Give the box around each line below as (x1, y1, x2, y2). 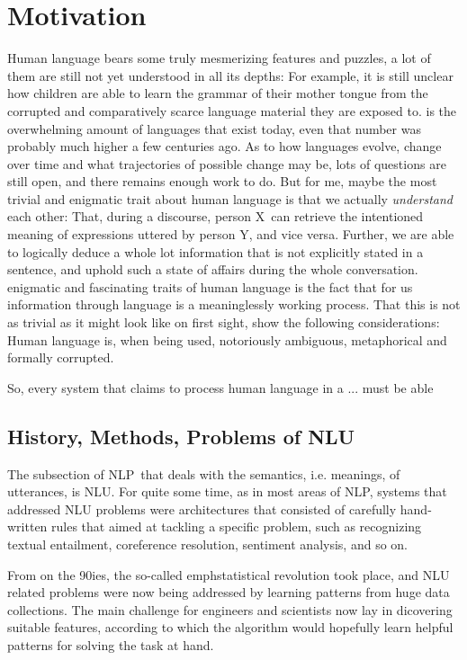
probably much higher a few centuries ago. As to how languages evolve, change (7, 137, 442, 156)
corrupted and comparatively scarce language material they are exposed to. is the (7, 101, 456, 120)
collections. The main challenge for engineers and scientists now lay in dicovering (7, 600, 453, 619)
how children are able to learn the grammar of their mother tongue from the (7, 84, 428, 103)
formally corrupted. (7, 348, 114, 367)
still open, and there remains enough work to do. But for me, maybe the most (7, 172, 437, 191)
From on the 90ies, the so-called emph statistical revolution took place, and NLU (7, 565, 450, 584)
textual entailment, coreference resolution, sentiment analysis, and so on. (7, 534, 408, 553)
